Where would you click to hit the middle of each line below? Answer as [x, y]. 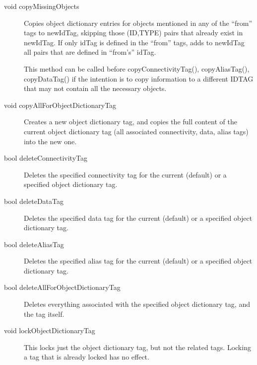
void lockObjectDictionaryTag [50, 330]
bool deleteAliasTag [34, 244]
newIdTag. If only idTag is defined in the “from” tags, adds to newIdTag [134, 42]
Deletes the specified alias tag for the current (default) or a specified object [138, 261]
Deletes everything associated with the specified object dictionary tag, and [137, 304]
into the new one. [50, 141]
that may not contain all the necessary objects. [95, 88]
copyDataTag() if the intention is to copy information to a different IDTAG [139, 78]
